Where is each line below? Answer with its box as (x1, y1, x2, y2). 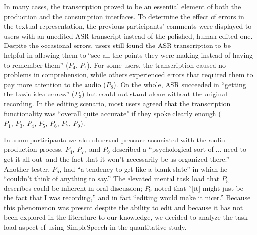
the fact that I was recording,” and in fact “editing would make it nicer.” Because (4, 192, 251, 203)
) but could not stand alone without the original (81, 89, 227, 99)
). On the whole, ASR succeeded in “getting (113, 79, 246, 89)
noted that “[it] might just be (154, 183, 243, 193)
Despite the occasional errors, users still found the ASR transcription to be (4, 40, 231, 50)
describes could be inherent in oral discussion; (4, 183, 143, 193)
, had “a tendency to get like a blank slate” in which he (59, 163, 228, 174)
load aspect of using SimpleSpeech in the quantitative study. (4, 222, 187, 232)
